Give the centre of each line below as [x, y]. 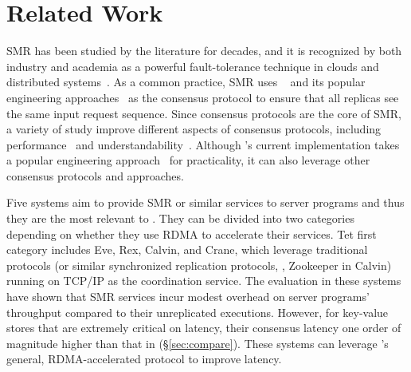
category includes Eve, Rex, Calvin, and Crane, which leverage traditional [187, 249]
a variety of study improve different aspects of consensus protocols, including [194, 129]
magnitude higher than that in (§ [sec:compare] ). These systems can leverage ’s [198, 343]
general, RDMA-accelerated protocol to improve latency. [144, 359]
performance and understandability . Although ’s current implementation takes [203, 144]
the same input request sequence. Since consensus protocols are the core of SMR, [204, 113]
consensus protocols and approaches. [95, 175]
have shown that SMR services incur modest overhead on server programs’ [188, 297]
